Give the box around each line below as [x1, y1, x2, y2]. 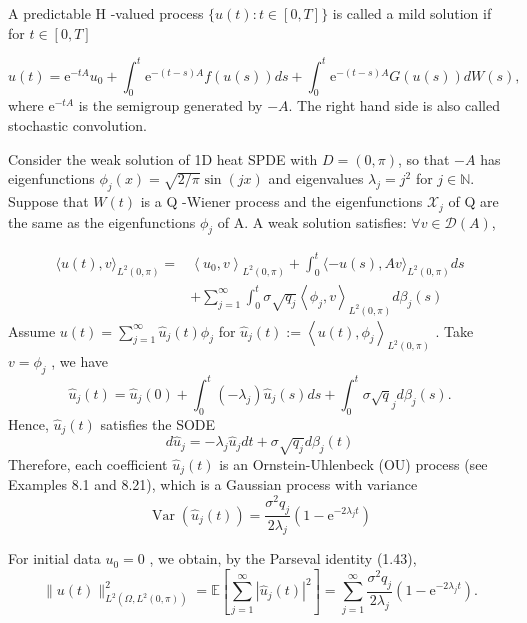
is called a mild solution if [332, 3, 492, 23]
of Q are [448, 191, 499, 212]
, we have [51, 351, 109, 372]
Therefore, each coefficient [8, 453, 168, 474]
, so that [397, 148, 450, 169]
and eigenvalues [268, 168, 364, 189]
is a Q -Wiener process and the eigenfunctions [140, 191, 423, 212]
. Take [435, 320, 474, 341]
